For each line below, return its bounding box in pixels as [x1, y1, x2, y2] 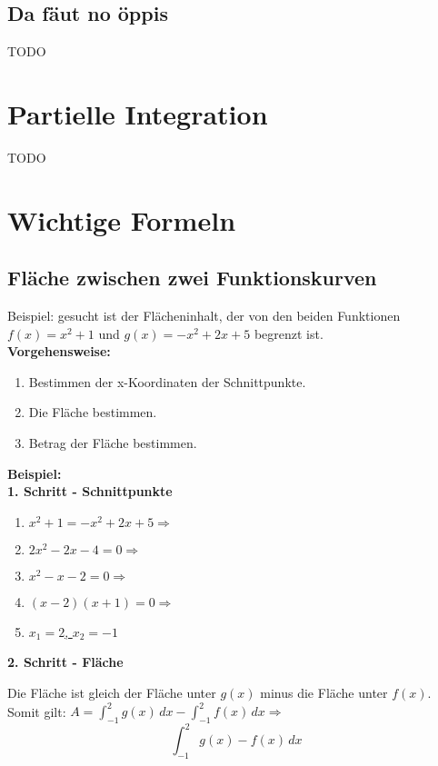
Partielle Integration [7, 95, 268, 132]
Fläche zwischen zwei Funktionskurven [7, 264, 377, 292]
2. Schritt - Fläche [7, 652, 124, 671]
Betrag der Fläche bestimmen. [28, 433, 197, 453]
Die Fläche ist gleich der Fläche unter [7, 683, 216, 702]
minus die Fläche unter [260, 683, 388, 702]
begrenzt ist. [254, 323, 324, 343]
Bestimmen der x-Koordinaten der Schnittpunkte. [28, 372, 306, 391]
